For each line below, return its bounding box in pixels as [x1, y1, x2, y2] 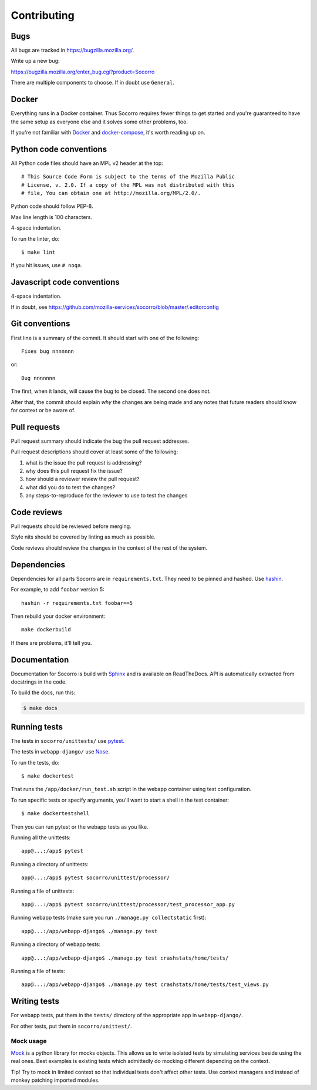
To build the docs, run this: [11, 689, 76, 696]
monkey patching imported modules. [11, 1076, 100, 1084]
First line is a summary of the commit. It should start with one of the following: [11, 334, 200, 341]
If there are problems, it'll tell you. [11, 639, 92, 646]
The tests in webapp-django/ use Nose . [11, 748, 110, 755]
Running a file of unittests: [11, 887, 75, 894]
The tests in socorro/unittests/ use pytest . [11, 737, 125, 744]
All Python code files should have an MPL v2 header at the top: [11, 159, 164, 167]
